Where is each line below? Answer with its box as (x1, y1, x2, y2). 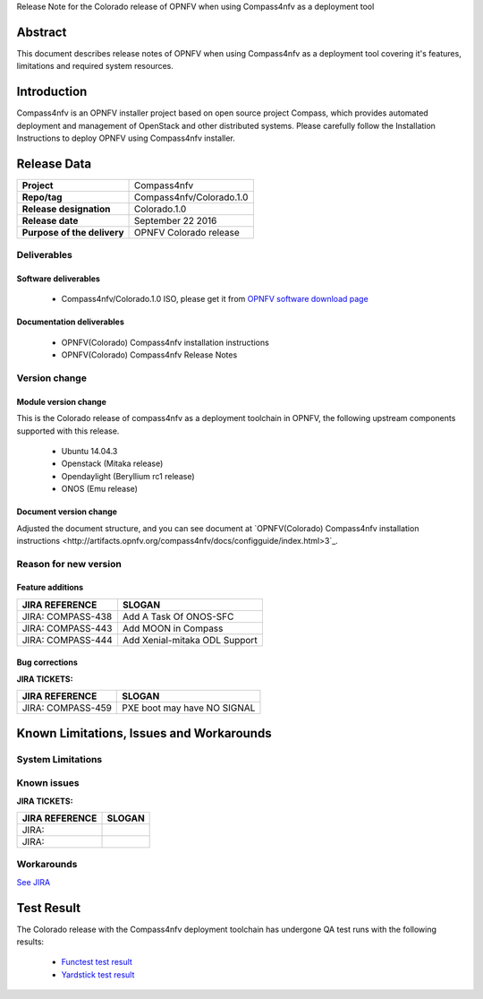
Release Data (16, 156, 92, 171)
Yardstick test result (61, 969, 135, 980)
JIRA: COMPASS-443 (21, 622, 113, 634)
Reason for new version (16, 557, 123, 570)
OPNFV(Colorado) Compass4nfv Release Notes (61, 349, 238, 360)
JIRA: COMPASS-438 (21, 610, 113, 623)
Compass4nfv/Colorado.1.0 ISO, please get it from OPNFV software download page (61, 294, 369, 305)
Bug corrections (16, 657, 78, 667)
